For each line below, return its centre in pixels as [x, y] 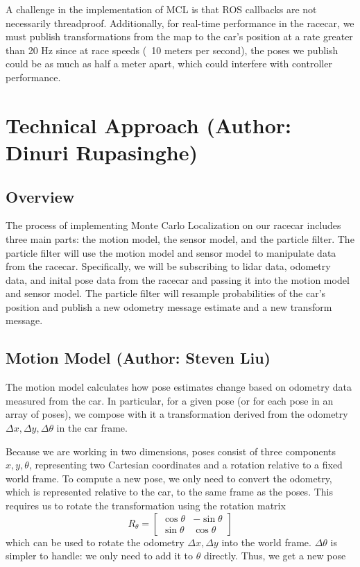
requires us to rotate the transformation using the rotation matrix [146, 506]
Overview [40, 196]
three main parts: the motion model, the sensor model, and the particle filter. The [180, 238]
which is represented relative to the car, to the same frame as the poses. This [169, 492]
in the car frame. [92, 428]
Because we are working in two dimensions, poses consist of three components [171, 451]
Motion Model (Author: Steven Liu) [138, 358]
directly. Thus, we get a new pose [275, 556]
